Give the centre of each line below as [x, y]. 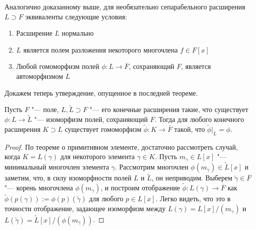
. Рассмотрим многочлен [152, 167]
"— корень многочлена [39, 188]
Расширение [34, 33]
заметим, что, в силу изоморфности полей [68, 178]
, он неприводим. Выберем [192, 178]
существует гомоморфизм [103, 129]
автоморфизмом [40, 76]
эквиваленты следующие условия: [76, 16]
